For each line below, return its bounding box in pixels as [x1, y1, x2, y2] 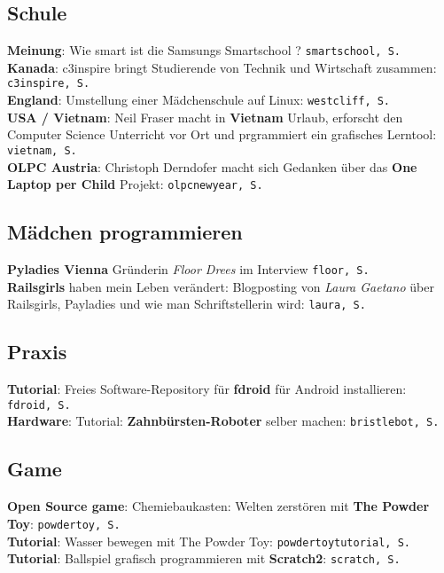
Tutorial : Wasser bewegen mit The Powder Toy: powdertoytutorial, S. [7, 531, 410, 550]
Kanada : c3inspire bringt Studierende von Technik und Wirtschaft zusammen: [7, 58, 437, 76]
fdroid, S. [7, 398, 71, 412]
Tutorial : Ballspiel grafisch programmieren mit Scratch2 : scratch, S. [7, 549, 401, 568]
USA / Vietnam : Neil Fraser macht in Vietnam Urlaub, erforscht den [7, 107, 403, 126]
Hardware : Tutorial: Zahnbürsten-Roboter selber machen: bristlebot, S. [7, 412, 440, 430]
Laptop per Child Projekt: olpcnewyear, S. [7, 175, 263, 193]
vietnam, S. [7, 144, 77, 157]
